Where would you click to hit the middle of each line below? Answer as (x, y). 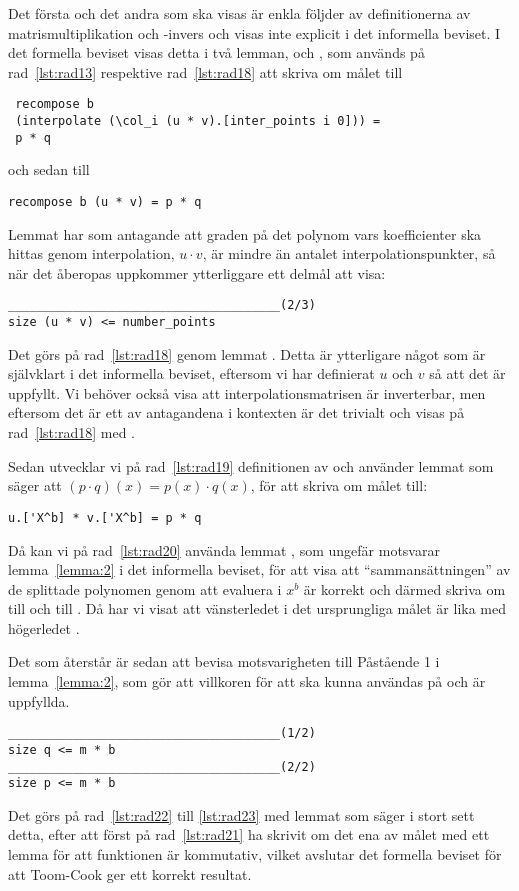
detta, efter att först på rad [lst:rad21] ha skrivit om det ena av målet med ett (249, 834)
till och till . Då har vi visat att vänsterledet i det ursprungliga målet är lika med (257, 608)
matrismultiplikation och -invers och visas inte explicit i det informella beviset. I (254, 32)
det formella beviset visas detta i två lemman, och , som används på (216, 52)
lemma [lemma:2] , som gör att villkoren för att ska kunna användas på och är (247, 681)
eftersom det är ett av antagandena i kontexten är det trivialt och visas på (236, 412)
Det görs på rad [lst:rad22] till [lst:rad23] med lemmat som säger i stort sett (241, 814)
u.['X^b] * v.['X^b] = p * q (105, 517)
